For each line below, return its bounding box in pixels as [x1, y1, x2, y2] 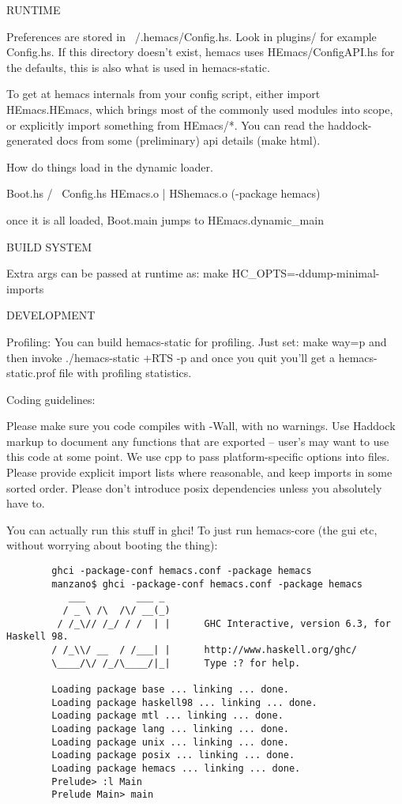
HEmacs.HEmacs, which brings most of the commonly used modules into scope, [6, 100, 393, 117]
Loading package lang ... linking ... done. [51, 723, 289, 734]
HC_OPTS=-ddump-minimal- [231, 265, 380, 281]
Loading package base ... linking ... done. [51, 683, 289, 695]
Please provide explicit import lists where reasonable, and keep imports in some [6, 464, 393, 481]
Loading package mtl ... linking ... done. [51, 710, 284, 722]
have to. [6, 495, 45, 511]
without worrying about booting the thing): [6, 537, 218, 553]
